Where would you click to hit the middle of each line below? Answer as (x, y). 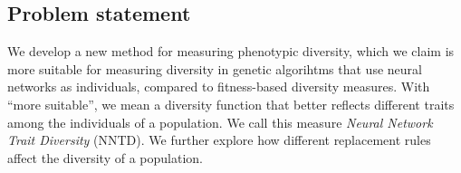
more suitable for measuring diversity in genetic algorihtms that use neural (215, 68)
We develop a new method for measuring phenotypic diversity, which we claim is (231, 51)
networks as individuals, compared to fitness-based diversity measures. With (219, 86)
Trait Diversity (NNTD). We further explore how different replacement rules (219, 140)
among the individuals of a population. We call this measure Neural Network (220, 122)
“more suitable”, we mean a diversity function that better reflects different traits (231, 104)
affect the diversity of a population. (105, 157)
